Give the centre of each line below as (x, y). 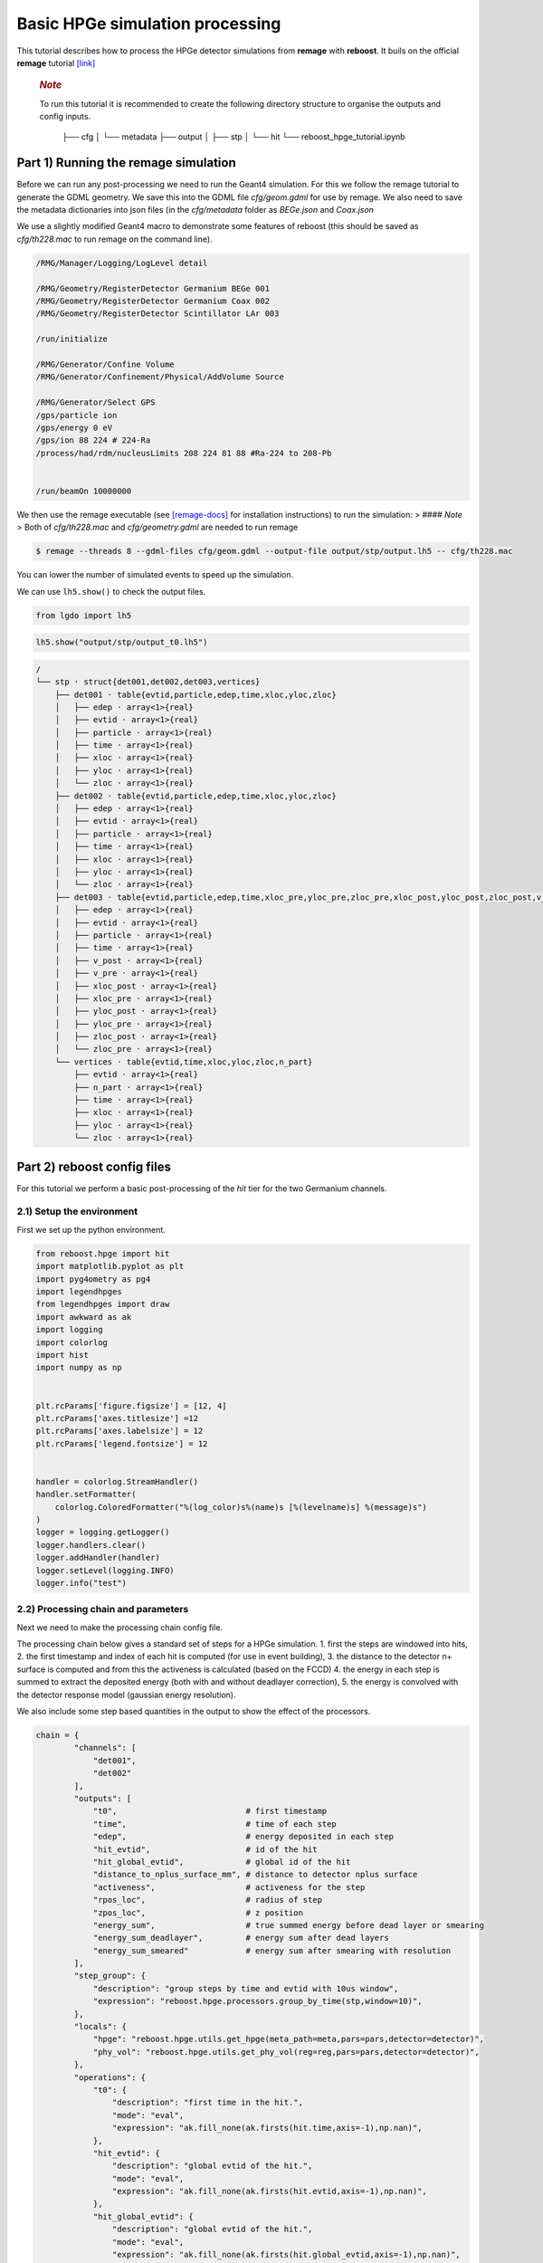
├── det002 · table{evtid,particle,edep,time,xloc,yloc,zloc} (195, 796)
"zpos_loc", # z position (198, 1913)
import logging (69, 1330)
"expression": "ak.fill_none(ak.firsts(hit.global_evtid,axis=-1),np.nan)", (286, 2255)
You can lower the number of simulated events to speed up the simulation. (155, 575)
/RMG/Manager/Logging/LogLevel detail (122, 263)
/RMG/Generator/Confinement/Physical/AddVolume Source (160, 377)
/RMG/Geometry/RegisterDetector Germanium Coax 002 (153, 301)
